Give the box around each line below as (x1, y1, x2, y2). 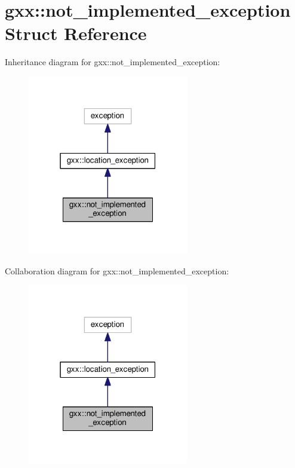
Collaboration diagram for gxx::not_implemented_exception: (5, 264, 229, 277)
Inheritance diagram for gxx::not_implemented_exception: (5, 56, 220, 68)
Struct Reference (5, 21, 147, 45)
